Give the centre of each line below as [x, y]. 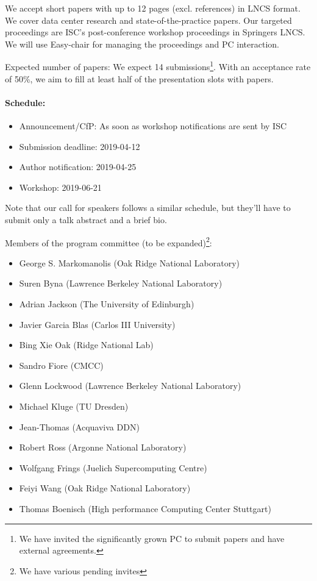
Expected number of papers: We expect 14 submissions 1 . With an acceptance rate [158, 66]
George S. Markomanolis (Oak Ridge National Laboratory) [130, 262]
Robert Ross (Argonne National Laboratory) [103, 447]
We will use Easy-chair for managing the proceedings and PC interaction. [142, 44]
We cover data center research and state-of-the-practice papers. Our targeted [148, 20]
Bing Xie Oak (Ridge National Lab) [86, 345]
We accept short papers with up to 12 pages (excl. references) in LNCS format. [153, 8]
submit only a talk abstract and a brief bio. [86, 219]
